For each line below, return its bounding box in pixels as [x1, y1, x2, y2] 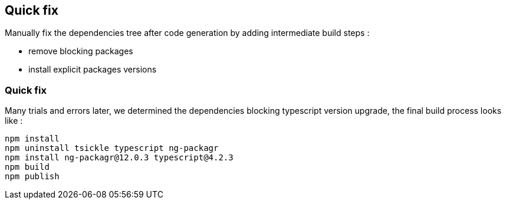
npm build [5, 162, 50, 172]
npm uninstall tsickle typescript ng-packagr [5, 143, 219, 153]
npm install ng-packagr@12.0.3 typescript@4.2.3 [5, 153, 234, 163]
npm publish [5, 172, 60, 182]
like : [5, 116, 23, 126]
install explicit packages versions [28, 64, 157, 75]
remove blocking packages [28, 46, 133, 57]
